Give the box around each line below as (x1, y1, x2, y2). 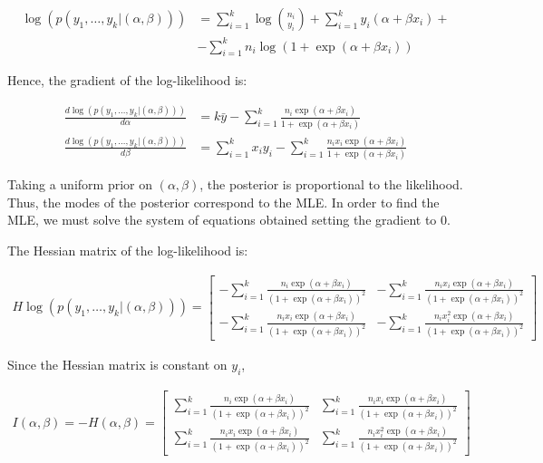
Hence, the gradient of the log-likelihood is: (7, 71, 247, 90)
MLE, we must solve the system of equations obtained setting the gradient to (7, 210, 437, 229)
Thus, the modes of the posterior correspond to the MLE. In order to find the (7, 192, 440, 211)
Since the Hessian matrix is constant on (7, 355, 228, 374)
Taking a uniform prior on (7, 175, 152, 194)
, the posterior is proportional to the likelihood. (199, 175, 463, 194)
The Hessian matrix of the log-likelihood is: (7, 241, 248, 260)
